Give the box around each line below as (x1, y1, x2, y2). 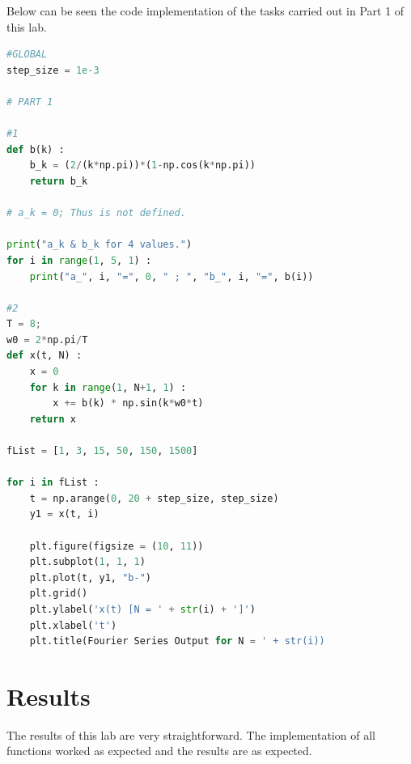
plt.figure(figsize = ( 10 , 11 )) (29, 540, 204, 552)
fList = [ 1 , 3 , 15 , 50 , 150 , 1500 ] (6, 445, 198, 457)
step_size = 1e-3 (6, 64, 100, 76)
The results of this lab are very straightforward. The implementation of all (6, 726, 375, 743)
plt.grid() (29, 588, 88, 600)
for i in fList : (6, 477, 100, 489)
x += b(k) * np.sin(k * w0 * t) (53, 397, 204, 410)
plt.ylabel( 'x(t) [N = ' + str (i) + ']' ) (29, 603, 256, 615)
